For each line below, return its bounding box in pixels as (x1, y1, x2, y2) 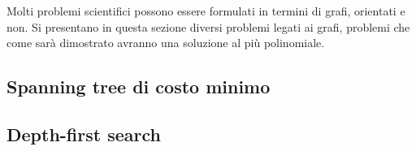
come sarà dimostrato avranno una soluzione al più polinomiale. (6, 34, 325, 51)
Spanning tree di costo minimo (6, 74, 271, 99)
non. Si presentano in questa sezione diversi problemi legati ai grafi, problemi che (6, 18, 410, 35)
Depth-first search (6, 121, 161, 146)
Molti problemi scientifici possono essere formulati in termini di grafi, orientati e (6, 2, 405, 19)
